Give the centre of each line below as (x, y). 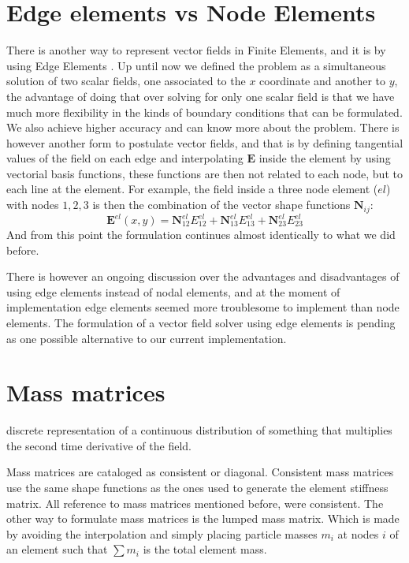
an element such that (57, 549)
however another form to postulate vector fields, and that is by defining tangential (205, 142)
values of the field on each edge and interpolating (125, 158)
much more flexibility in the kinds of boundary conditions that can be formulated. (204, 112)
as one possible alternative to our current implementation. (147, 338)
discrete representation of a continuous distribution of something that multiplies (199, 430)
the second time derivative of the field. (99, 445)
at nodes (358, 533)
